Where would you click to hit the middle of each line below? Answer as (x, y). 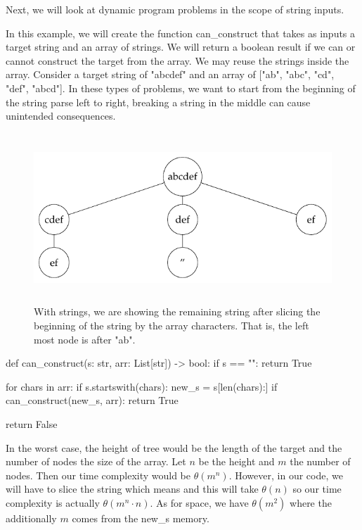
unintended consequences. (61, 116)
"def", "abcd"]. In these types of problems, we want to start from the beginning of (181, 88)
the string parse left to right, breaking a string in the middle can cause (158, 102)
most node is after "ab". (85, 339)
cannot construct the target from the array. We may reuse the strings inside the (177, 60)
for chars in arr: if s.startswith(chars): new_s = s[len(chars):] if (142, 386)
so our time (317, 489)
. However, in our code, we (286, 475)
